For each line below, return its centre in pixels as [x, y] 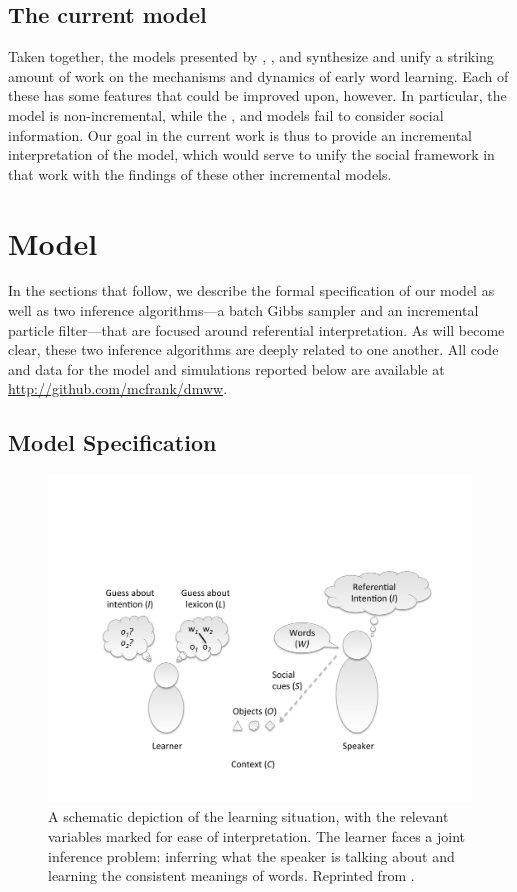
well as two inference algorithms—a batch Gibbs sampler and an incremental [243, 310]
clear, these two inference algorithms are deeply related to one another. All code [253, 349]
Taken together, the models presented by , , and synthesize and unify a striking [251, 56]
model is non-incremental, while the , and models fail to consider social [226, 114]
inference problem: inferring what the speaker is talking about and [251, 855]
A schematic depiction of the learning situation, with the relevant [248, 816]
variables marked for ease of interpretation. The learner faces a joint [256, 835]
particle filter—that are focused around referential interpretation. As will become [256, 329]
